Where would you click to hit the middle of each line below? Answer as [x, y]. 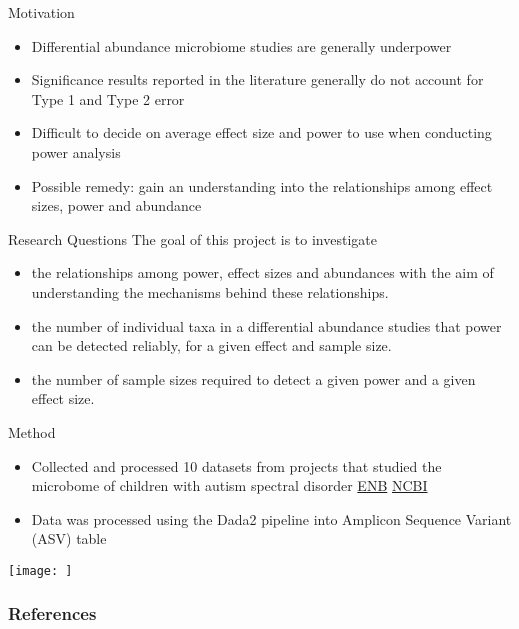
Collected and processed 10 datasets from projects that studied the [236, 465]
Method [32, 431]
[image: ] [40, 570]
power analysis [76, 151]
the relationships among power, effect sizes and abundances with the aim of [262, 272]
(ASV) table [69, 538]
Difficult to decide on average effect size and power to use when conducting [261, 132]
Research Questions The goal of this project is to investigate [192, 238]
